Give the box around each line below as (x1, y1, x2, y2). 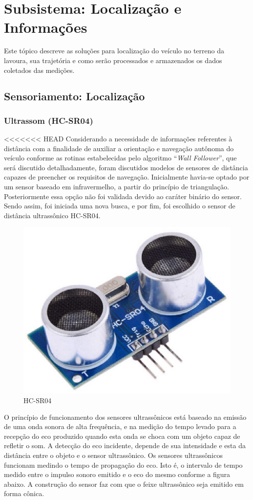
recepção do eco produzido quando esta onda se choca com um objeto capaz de (4, 431, 240, 441)
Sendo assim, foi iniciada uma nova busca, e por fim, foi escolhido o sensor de (4, 201, 235, 211)
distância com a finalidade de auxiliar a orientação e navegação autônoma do (4, 143, 234, 153)
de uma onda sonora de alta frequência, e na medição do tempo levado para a (4, 421, 236, 432)
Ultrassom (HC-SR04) (4, 114, 93, 126)
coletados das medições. (4, 65, 75, 75)
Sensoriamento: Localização (4, 89, 145, 104)
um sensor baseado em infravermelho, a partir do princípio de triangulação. (4, 182, 229, 192)
